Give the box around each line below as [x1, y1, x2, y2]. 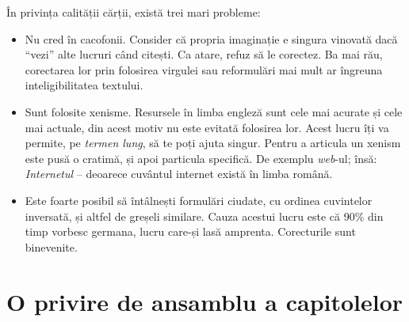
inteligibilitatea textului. [25, 77, 143, 93]
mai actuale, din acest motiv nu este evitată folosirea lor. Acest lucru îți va [25, 119, 389, 135]
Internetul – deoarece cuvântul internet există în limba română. [25, 165, 333, 182]
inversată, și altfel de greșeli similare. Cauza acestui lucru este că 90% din [25, 207, 384, 224]
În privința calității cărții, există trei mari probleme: [6, 4, 261, 20]
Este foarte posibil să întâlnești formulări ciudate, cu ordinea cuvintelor [25, 191, 373, 208]
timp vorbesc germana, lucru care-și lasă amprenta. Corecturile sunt [25, 223, 356, 240]
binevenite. [25, 238, 78, 255]
